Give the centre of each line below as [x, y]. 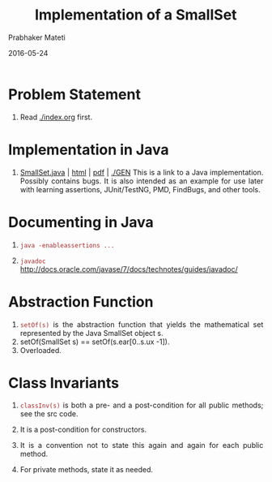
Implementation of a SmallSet [136, 15]
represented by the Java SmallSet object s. [92, 333]
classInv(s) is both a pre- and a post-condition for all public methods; [142, 405]
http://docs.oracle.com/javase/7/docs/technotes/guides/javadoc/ [129, 269]
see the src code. [49, 414]
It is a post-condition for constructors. [83, 430]
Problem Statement [74, 94]
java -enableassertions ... [67, 245]
